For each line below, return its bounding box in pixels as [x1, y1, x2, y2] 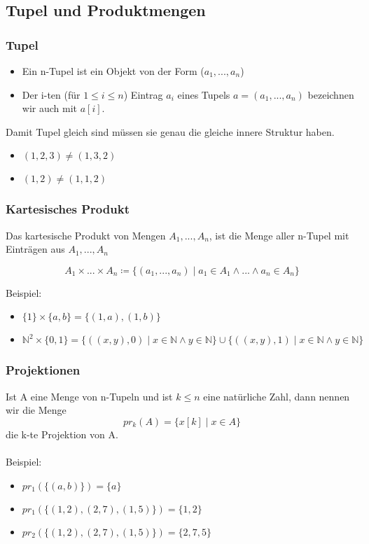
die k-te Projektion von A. [6, 426, 118, 441]
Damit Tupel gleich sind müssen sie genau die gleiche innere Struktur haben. [6, 124, 335, 139]
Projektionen [6, 361, 81, 379]
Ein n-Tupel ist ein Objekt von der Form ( [22, 64, 204, 78]
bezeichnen [307, 87, 354, 102]
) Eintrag [123, 87, 163, 102]
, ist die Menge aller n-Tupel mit [209, 228, 349, 242]
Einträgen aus [6, 242, 65, 256]
